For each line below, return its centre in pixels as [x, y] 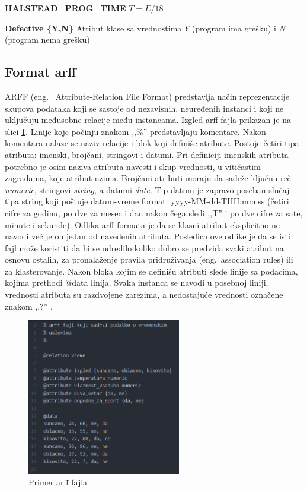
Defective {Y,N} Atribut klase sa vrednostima [93, 28]
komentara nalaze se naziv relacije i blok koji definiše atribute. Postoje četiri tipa [152, 143]
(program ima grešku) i [234, 28]
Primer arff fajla [58, 482]
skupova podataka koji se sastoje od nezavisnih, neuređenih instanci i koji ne [144, 108]
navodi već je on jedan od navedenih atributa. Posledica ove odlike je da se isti [148, 236]
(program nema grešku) [47, 40]
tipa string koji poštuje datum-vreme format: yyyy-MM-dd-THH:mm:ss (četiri [147, 201]
